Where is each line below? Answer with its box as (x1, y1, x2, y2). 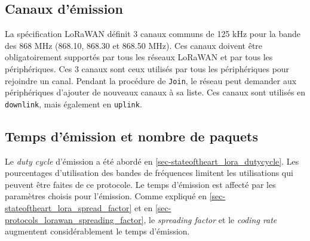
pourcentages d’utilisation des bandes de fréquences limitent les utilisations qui (5, 166, 293, 179)
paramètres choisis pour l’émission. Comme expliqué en (5, 190, 207, 202)
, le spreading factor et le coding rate (143, 213, 277, 225)
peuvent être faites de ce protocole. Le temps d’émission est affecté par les (5, 178, 276, 190)
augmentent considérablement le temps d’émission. (5, 225, 190, 237)
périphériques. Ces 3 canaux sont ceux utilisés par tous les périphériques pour (5, 62, 290, 75)
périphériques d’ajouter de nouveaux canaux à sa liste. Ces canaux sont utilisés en (5, 86, 306, 98)
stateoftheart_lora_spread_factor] (5, 202, 132, 214)
